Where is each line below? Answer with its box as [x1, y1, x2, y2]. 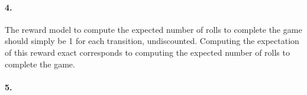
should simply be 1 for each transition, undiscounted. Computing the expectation [5, 35, 299, 47]
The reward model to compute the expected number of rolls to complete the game [5, 23, 302, 35]
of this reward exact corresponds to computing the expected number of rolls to [5, 46, 290, 58]
